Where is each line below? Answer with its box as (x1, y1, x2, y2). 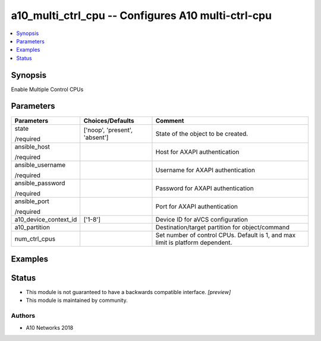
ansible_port (14, 197, 50, 205)
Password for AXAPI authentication (155, 184, 254, 192)
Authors (11, 312, 36, 320)
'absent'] (83, 133, 109, 141)
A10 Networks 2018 (26, 324, 74, 331)
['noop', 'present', (83, 125, 133, 134)
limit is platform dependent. (155, 238, 232, 247)
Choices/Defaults (83, 116, 134, 125)
